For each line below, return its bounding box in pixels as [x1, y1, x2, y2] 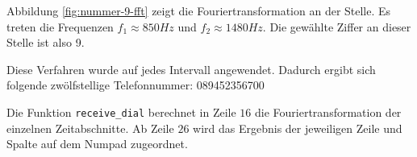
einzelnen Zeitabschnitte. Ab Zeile [6, 119, 174, 136]
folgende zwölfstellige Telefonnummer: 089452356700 [6, 76, 265, 93]
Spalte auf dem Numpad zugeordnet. [6, 135, 188, 152]
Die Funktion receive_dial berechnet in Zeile [6, 103, 236, 120]
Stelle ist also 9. [6, 34, 85, 51]
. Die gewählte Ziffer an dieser [262, 18, 411, 35]
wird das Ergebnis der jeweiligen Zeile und [193, 119, 402, 136]
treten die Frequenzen [6, 18, 114, 35]
